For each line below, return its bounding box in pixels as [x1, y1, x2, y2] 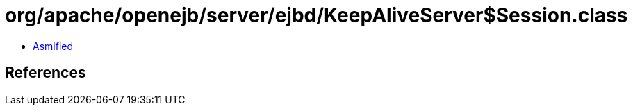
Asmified [33, 40, 74, 52]
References [5, 64, 86, 82]
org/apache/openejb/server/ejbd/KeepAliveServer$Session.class [5, 3, 628, 27]
